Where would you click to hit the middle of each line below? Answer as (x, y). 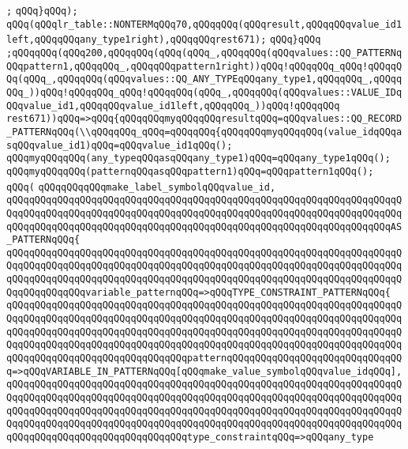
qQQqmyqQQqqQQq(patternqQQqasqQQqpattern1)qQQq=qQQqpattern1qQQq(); (190, 171)
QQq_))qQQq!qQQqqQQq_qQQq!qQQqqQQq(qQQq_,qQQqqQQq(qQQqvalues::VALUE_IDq (204, 92)
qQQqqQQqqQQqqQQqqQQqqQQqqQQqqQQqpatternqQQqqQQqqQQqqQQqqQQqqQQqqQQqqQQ (204, 358)
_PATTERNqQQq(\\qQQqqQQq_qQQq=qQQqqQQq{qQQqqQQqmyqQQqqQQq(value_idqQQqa (204, 132)
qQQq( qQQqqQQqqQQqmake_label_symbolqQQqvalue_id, (141, 187)
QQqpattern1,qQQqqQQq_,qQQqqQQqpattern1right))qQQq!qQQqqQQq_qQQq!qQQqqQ (204, 66)
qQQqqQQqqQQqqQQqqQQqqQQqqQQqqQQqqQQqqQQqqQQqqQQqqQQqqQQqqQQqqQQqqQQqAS (204, 226)
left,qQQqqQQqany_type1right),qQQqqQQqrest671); (137, 40)
